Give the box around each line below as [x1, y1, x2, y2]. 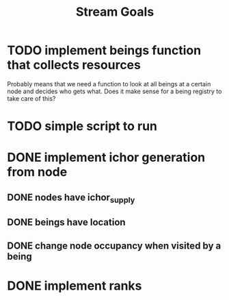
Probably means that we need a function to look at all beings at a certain [7, 79, 211, 88]
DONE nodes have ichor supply [7, 191, 135, 205]
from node [7, 164, 68, 180]
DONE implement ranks [7, 278, 142, 293]
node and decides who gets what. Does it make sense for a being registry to [7, 87, 222, 95]
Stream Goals [75, 4, 154, 20]
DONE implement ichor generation [7, 150, 206, 165]
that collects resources [7, 58, 142, 73]
